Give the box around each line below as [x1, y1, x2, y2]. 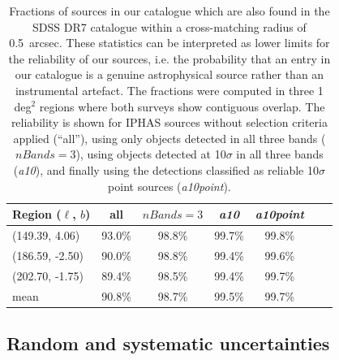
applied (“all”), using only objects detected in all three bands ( [13, 129, 326, 146]
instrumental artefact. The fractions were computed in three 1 [15, 81, 324, 98]
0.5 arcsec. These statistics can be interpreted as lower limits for [9, 34, 330, 51]
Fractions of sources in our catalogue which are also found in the [9, 2, 330, 19]
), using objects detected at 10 [75, 145, 226, 163]
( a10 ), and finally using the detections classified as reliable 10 [13, 161, 319, 178]
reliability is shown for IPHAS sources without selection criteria [11, 114, 328, 131]
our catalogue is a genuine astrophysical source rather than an [15, 66, 324, 83]
